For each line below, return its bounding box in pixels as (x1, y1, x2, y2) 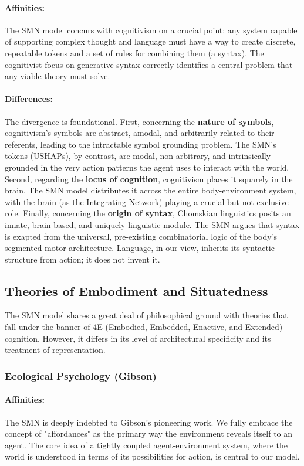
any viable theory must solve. (5, 70, 110, 82)
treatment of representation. (5, 343, 106, 356)
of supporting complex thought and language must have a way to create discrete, (5, 35, 296, 47)
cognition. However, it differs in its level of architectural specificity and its (5, 332, 271, 344)
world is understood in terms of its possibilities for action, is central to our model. (5, 450, 300, 462)
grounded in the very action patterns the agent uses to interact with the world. (5, 161, 289, 173)
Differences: (5, 93, 53, 105)
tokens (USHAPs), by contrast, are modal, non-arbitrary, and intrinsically (5, 149, 271, 162)
